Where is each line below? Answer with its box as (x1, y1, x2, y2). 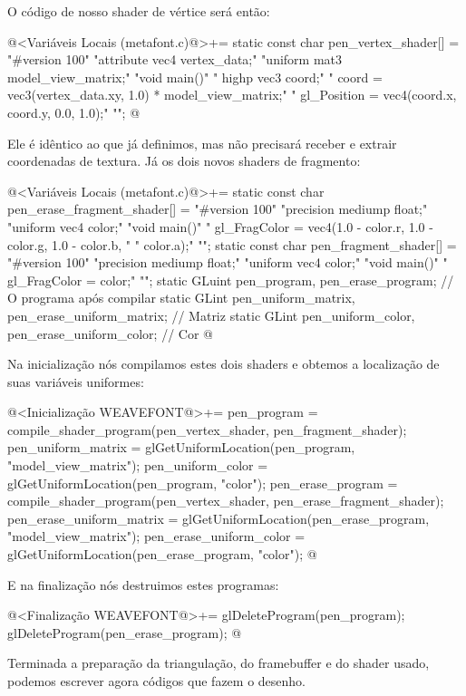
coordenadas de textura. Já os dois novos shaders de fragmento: (7, 151, 361, 170)
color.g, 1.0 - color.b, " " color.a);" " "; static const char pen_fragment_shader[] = (7, 235, 457, 254)
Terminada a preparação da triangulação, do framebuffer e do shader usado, (7, 653, 430, 672)
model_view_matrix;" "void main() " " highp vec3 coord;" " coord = (7, 67, 383, 86)
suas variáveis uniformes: (7, 372, 144, 391)
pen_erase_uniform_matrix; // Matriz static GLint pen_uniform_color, (7, 305, 415, 324)
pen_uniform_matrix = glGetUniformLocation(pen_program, (7, 438, 355, 457)
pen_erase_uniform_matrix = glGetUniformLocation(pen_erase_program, (7, 508, 430, 527)
